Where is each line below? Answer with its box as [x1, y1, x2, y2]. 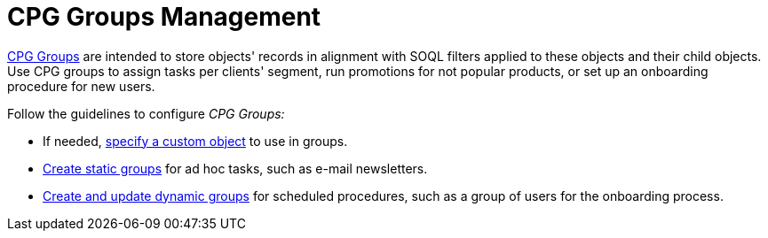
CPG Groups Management [7, 2, 321, 32]
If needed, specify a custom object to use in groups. [43, 133, 348, 149]
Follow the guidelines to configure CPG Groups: [7, 105, 285, 121]
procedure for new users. [7, 78, 155, 94]
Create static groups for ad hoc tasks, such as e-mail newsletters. [43, 160, 428, 176]
